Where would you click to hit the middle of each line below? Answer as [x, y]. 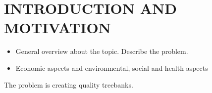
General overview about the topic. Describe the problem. [102, 51]
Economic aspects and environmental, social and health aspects [112, 68]
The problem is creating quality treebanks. [69, 84]
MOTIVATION [57, 27]
